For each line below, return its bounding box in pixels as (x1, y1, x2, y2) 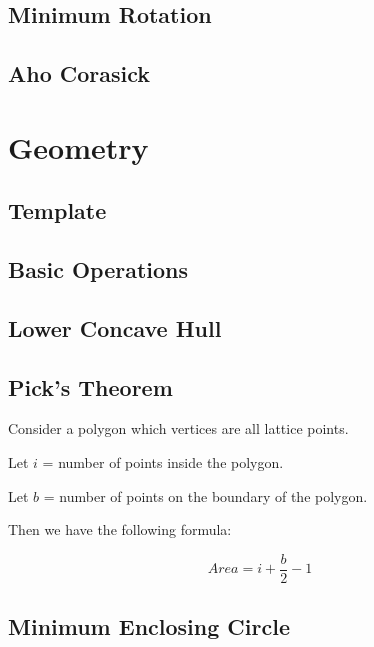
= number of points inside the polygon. (42, 452, 284, 473)
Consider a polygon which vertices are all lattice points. (8, 418, 349, 439)
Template (8, 195, 107, 226)
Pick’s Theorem (8, 371, 173, 402)
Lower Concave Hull (8, 312, 222, 343)
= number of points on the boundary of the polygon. (43, 485, 368, 506)
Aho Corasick (8, 58, 151, 89)
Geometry (8, 126, 149, 167)
